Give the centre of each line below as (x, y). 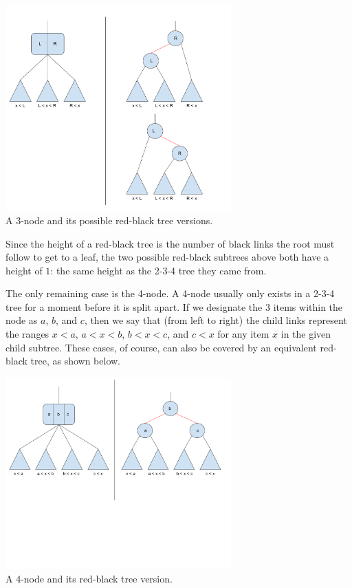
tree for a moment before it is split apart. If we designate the (134, 306)
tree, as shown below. (76, 361)
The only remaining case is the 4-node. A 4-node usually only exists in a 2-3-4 (170, 293)
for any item (243, 334)
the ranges (27, 334)
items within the (308, 306)
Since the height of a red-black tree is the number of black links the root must (170, 243)
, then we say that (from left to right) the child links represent (216, 320)
